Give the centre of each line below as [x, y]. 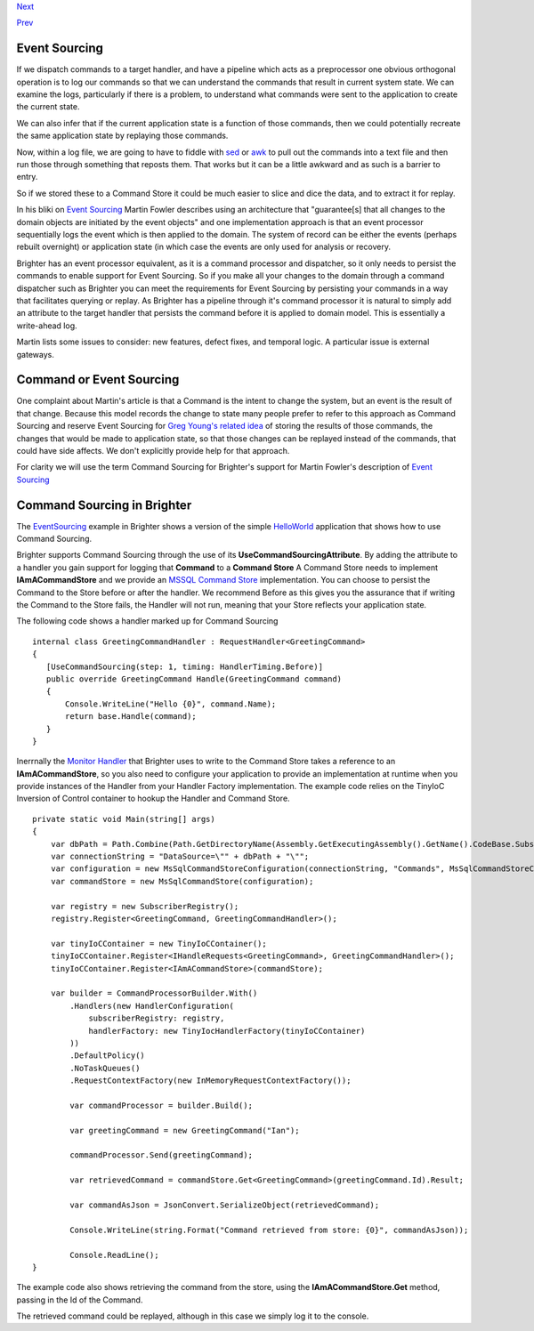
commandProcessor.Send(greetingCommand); [162, 1155]
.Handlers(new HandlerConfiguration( [152, 1006]
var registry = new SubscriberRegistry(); [145, 906]
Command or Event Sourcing [98, 379]
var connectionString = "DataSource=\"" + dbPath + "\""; [180, 857]
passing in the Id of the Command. [80, 1300]
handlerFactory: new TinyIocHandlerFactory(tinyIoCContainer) [227, 1031]
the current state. [48, 107]
